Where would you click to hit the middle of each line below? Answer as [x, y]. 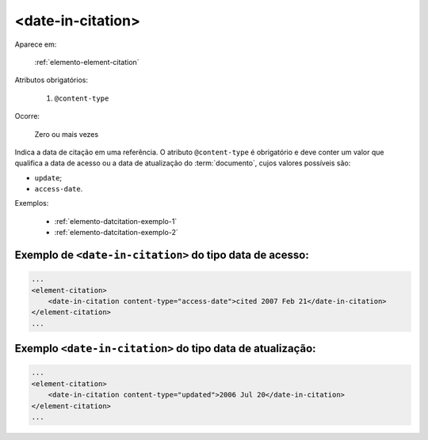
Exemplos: [32, 203]
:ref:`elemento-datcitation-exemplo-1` [116, 221]
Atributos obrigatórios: [52, 80]
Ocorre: [27, 116]
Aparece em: [36, 44]
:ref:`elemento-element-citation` [87, 62]
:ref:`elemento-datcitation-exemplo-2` [116, 233]
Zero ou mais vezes [67, 134]
